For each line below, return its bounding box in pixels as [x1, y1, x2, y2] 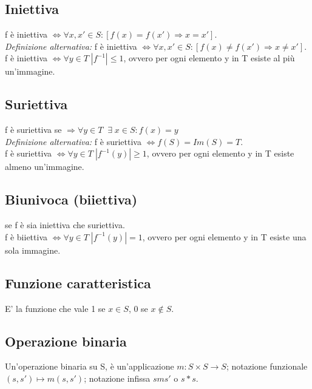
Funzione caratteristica [5, 273, 151, 292]
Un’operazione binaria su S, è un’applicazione [5, 360, 174, 373]
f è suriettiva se [5, 123, 62, 136]
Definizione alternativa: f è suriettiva [5, 135, 141, 147]
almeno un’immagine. [5, 160, 84, 173]
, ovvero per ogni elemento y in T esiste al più [123, 52, 295, 64]
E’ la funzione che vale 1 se [5, 302, 106, 314]
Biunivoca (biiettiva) [5, 190, 138, 209]
